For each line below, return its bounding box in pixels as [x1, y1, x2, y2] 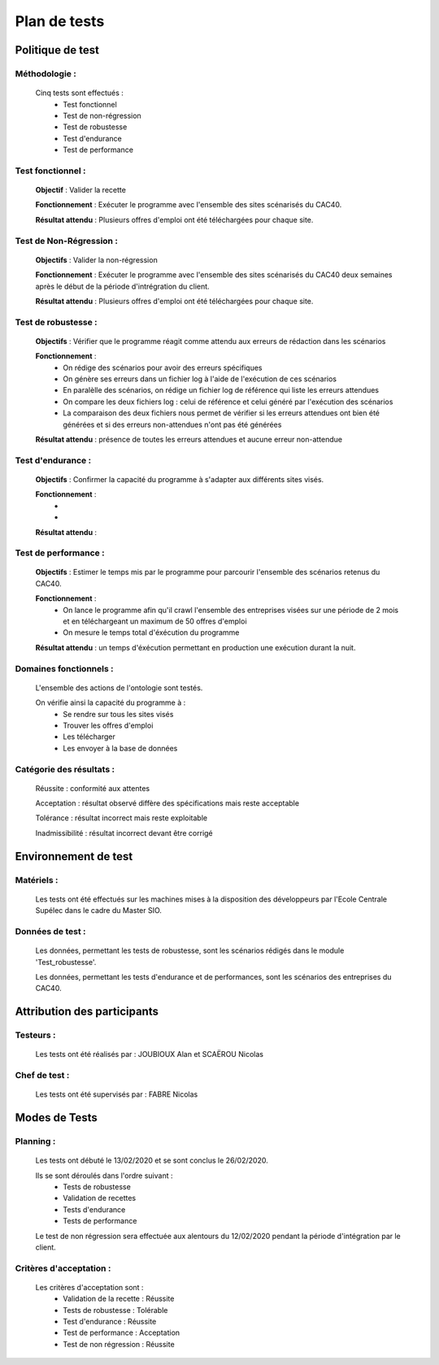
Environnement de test [15, 850, 133, 863]
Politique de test [15, 43, 100, 57]
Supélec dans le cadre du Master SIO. [35, 906, 163, 915]
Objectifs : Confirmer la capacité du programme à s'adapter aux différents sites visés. [35, 474, 324, 484]
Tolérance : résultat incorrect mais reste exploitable [35, 813, 207, 823]
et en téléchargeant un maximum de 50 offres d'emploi [63, 616, 247, 626]
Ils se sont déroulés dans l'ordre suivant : [35, 1171, 173, 1180]
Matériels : [15, 874, 59, 885]
